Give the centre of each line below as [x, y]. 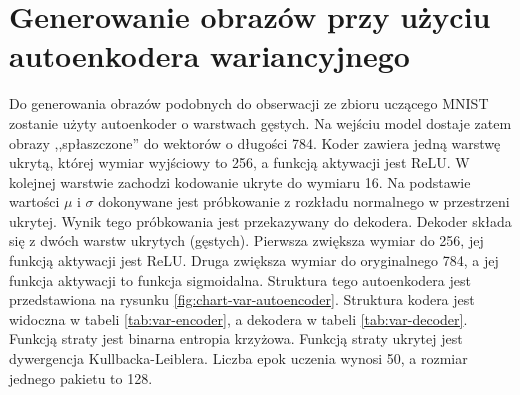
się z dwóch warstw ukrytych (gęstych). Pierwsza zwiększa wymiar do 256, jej [246, 240]
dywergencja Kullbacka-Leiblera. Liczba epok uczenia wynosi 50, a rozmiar [238, 358]
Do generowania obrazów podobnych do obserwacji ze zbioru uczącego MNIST [249, 103]
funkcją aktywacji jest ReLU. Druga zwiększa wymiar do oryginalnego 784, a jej [254, 260]
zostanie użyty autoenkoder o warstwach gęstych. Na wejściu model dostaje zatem [260, 122]
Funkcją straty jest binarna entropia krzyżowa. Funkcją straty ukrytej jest [236, 338]
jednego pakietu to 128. [81, 377]
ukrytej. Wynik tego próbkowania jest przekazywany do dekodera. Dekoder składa [260, 220]
